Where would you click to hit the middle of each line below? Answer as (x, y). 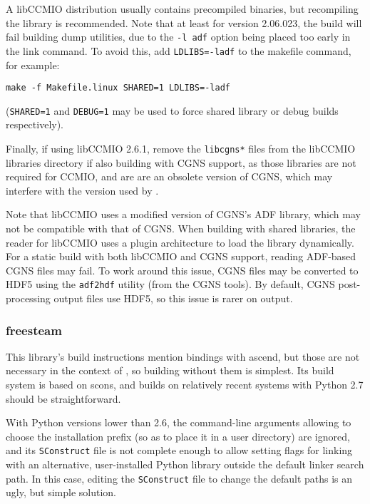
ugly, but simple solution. (61, 492)
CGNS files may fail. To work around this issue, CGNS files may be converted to (182, 270)
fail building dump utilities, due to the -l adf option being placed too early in (178, 37)
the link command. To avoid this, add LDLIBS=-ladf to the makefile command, (179, 50)
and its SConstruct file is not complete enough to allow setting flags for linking (179, 450)
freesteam (34, 330)
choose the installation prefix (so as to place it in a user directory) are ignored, (178, 436)
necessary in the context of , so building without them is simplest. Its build (170, 370)
